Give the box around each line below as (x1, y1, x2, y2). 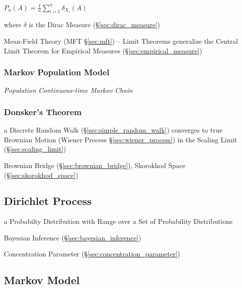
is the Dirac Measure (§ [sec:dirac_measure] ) (29, 19, 160, 30)
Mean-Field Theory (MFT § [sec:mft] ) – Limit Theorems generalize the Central (4, 35, 238, 46)
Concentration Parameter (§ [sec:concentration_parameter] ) (4, 249, 180, 259)
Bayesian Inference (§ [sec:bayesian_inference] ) (4, 232, 141, 242)
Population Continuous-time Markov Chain (4, 85, 133, 95)
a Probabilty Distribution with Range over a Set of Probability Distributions (4, 216, 233, 226)
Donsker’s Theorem (4, 105, 82, 118)
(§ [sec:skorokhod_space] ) (4, 169, 78, 180)
